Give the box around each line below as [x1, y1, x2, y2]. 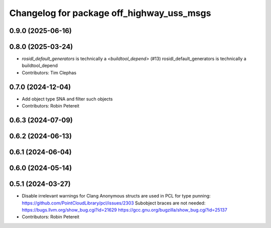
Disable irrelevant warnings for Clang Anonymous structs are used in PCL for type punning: [22, 193, 211, 199]
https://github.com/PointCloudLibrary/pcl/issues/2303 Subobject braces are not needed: [22, 200, 206, 206]
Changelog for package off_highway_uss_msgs [9, 7, 211, 18]
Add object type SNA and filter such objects [22, 95, 113, 102]
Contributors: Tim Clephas [22, 69, 77, 75]
